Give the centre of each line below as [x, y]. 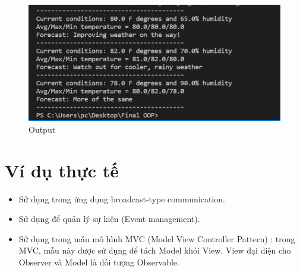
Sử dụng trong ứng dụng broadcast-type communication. [122, 198]
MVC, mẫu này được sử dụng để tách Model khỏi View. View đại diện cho [155, 250]
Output [42, 129]
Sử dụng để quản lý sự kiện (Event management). [109, 219]
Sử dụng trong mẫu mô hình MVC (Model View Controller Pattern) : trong [157, 238]
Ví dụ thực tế [62, 170]
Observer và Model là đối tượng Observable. [99, 262]
